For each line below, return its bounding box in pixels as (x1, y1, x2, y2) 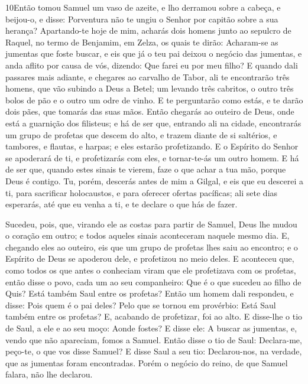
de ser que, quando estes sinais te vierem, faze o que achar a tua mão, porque (5, 163, 286, 175)
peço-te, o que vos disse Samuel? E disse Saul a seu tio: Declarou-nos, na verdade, (5, 345, 302, 357)
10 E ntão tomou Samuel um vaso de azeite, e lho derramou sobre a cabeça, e (5, 1, 281, 13)
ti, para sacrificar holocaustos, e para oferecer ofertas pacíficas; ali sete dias (5, 186, 278, 198)
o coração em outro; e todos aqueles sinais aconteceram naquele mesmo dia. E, (5, 229, 290, 242)
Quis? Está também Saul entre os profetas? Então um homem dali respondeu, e (5, 287, 294, 300)
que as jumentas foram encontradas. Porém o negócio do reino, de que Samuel (5, 356, 288, 369)
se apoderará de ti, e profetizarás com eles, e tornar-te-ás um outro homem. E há (5, 151, 299, 164)
